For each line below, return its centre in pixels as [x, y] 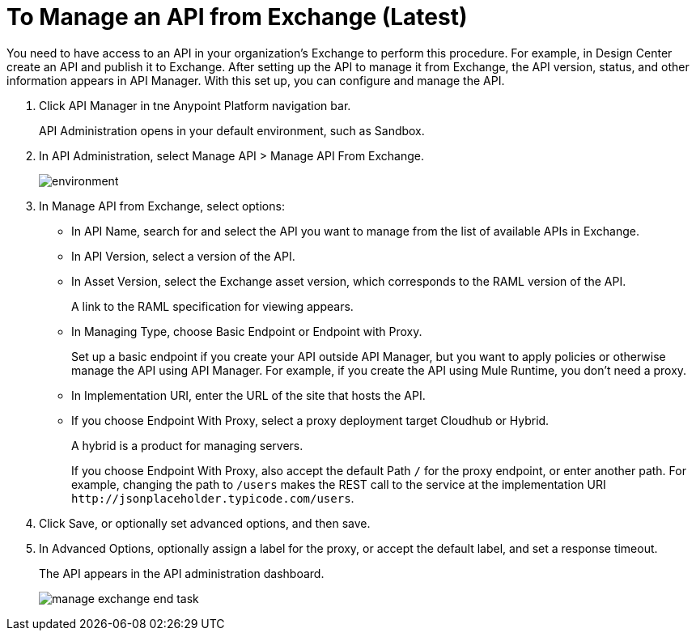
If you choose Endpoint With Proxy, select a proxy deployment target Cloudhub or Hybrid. [310, 420]
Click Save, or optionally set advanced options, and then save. [205, 523]
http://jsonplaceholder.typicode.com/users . [213, 498]
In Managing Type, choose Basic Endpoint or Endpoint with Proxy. [247, 331]
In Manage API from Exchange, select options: [162, 206]
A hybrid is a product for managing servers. [187, 445]
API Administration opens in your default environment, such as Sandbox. [232, 130]
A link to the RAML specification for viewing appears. [212, 306]
